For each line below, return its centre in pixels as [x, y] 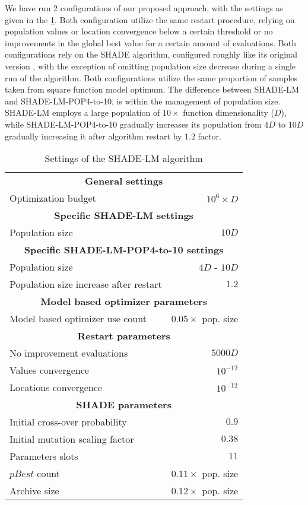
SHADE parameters [124, 405]
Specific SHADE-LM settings [124, 215]
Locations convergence [56, 388]
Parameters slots [44, 456]
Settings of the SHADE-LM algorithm [124, 158]
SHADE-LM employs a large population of [82, 112]
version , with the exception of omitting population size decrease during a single [150, 66]
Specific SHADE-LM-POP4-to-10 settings [124, 250]
